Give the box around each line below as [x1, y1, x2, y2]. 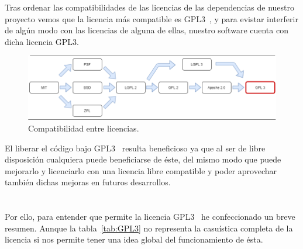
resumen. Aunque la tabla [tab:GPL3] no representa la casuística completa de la [5, 222, 293, 234]
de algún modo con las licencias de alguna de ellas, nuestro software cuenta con [5, 24, 288, 36]
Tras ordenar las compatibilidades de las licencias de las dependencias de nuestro [5, 1, 295, 13]
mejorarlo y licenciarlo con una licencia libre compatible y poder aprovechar [5, 164, 277, 177]
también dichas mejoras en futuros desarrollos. [5, 176, 171, 188]
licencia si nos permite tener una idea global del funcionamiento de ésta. [5, 233, 263, 245]
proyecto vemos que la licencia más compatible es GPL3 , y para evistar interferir [5, 12, 298, 25]
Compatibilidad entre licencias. [28, 122, 139, 134]
